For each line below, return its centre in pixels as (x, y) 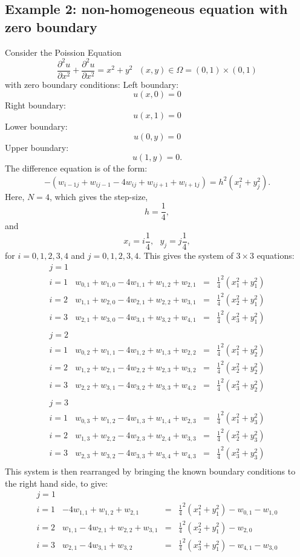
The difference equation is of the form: (76, 168)
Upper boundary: (37, 147)
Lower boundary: (36, 126)
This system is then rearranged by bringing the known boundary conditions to (150, 471)
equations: (276, 255)
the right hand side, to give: (57, 483)
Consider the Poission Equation (63, 52)
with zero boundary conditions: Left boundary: (92, 84)
